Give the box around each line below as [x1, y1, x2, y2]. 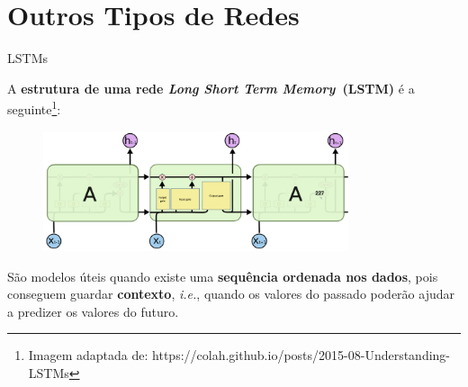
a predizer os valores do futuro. [7, 301, 179, 320]
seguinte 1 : [7, 97, 61, 118]
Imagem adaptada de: [28, 346, 148, 364]
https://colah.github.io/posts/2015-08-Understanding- [152, 346, 451, 364]
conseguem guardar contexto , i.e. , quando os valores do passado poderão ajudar [7, 284, 455, 303]
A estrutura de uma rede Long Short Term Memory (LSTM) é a [7, 78, 415, 97]
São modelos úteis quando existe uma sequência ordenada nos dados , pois [7, 266, 438, 285]
